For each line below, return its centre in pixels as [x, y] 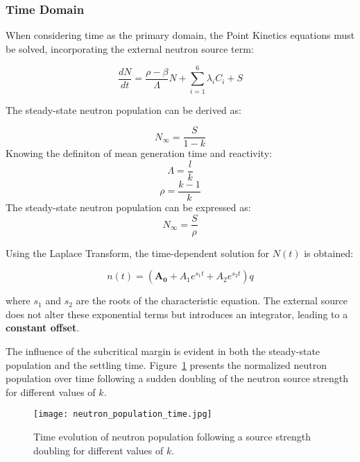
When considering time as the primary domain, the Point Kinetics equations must [180, 35]
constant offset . [43, 328]
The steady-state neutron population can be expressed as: [128, 207]
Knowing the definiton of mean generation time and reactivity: [139, 153]
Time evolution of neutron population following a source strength [172, 436]
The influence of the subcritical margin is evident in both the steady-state [163, 350]
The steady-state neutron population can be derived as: [123, 109]
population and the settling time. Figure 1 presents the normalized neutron [166, 364]
